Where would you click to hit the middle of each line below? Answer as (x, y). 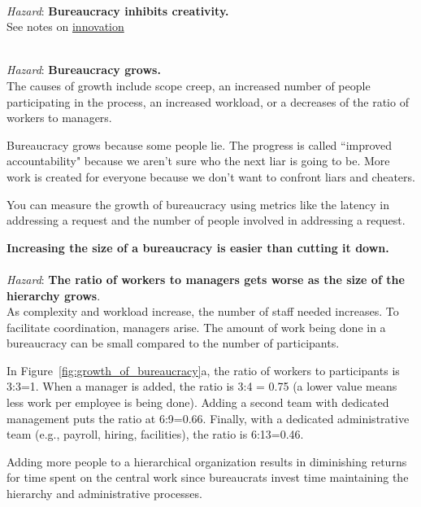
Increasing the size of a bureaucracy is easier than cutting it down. (198, 247)
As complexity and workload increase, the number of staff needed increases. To (203, 311)
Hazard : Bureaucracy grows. (84, 70)
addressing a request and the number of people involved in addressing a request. (206, 220)
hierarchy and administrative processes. (104, 494)
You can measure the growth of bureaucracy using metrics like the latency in (198, 204)
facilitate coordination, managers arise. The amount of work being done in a (196, 327)
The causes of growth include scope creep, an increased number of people (189, 85)
